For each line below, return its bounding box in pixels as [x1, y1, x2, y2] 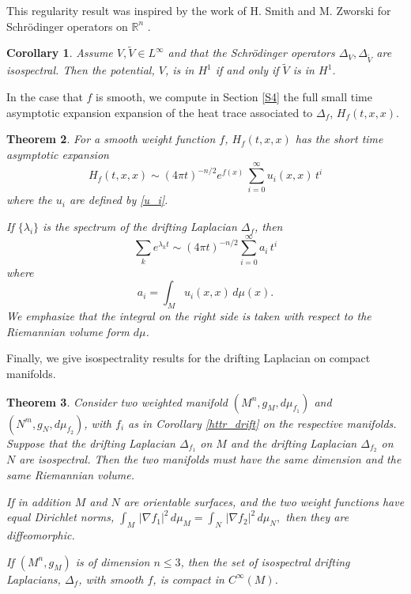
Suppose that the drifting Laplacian [6, 434, 175, 451]
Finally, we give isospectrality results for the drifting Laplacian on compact [6, 350, 371, 366]
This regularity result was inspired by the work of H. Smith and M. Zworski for [6, 2, 391, 18]
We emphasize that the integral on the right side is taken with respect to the [6, 308, 371, 324]
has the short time [295, 131, 383, 147]
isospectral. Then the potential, [6, 62, 155, 78]
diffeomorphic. [6, 526, 75, 543]
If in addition [6, 493, 71, 509]
